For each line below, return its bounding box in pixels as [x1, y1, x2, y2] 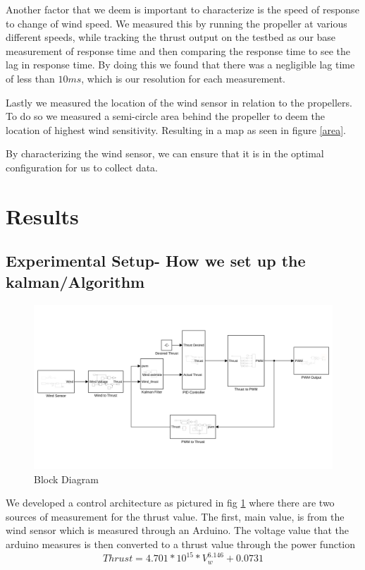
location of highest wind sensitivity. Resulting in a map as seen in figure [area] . [6, 122, 346, 137]
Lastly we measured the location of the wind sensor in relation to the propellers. [6, 95, 352, 109]
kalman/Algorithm [6, 270, 145, 292]
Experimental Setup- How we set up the [6, 250, 306, 272]
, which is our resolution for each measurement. [81, 71, 286, 85]
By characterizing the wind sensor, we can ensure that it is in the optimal [6, 146, 324, 161]
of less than [6, 71, 55, 85]
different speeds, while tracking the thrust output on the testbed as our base [6, 30, 336, 44]
